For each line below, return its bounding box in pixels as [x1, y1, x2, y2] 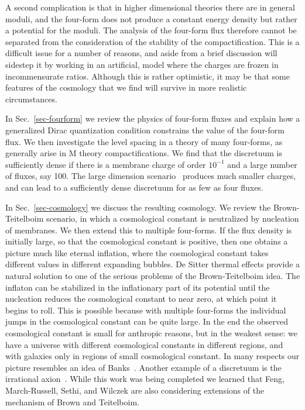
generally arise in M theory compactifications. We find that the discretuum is [5, 147, 282, 159]
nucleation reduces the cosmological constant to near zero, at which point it [5, 292, 277, 305]
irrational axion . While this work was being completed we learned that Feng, [5, 373, 285, 385]
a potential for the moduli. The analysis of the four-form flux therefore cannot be [5, 24, 297, 36]
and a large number [227, 158, 297, 170]
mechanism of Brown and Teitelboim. [5, 395, 139, 408]
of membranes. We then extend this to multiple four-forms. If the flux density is [5, 223, 292, 236]
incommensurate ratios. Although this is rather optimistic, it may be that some [5, 70, 290, 82]
